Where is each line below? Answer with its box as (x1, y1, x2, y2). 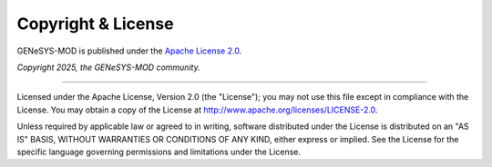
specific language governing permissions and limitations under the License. (16, 146, 301, 157)
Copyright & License (16, 14, 174, 34)
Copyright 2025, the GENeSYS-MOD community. (16, 62, 200, 73)
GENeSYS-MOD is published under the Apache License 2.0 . (16, 45, 242, 56)
